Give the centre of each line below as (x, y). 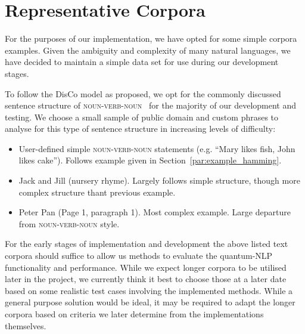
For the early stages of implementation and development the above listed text (147, 244)
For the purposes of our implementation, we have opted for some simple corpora (151, 38)
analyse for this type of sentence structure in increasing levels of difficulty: (140, 129)
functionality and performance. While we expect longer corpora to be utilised (146, 267)
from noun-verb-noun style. (69, 223)
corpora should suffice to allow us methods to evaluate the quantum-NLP (139, 256)
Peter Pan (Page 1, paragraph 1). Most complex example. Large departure (155, 212)
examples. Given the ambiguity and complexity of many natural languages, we (148, 50)
